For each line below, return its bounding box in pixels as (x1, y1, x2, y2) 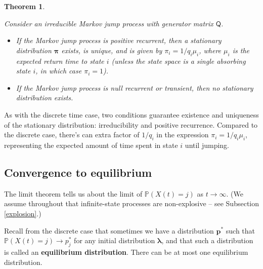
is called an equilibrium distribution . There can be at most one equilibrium (4, 246, 248, 257)
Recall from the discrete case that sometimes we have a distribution (4, 225, 214, 236)
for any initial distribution (74, 235, 155, 246)
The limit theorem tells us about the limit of (4, 188, 143, 199)
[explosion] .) (4, 208, 41, 218)
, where (199, 45, 222, 55)
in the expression (156, 129, 209, 140)
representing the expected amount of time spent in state (4, 139, 178, 150)
